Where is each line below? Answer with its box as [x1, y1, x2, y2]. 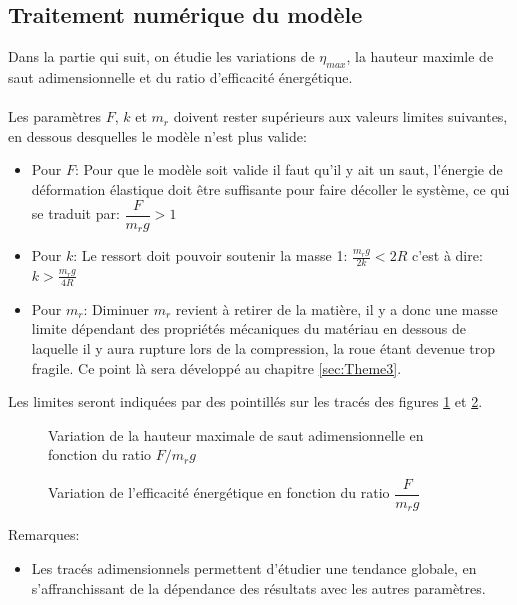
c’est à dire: [411, 245, 483, 266]
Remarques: [8, 524, 80, 545]
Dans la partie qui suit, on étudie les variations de [8, 46, 315, 67]
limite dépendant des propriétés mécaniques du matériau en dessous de [31, 318, 466, 339]
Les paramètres [8, 106, 101, 127]
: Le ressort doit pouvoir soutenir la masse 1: [73, 245, 348, 266]
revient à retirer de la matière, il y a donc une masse [175, 298, 498, 319]
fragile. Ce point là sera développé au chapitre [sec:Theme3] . [31, 357, 402, 378]
